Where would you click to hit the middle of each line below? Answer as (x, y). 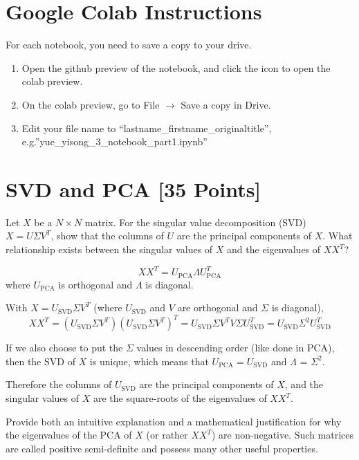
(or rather (167, 435)
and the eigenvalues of (274, 249)
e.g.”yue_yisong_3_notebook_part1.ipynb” (114, 141)
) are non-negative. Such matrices (283, 435)
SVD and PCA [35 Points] (134, 188)
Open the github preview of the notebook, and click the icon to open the (176, 67)
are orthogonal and (218, 307)
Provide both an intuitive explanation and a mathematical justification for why (174, 421)
